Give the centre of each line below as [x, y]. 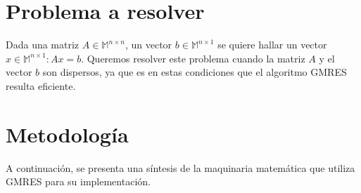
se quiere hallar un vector [272, 45]
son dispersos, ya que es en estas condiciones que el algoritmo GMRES [195, 72]
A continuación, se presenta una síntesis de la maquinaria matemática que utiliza [180, 167]
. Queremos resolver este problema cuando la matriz [193, 58]
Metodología [67, 134]
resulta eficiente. [41, 85]
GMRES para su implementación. [78, 181]
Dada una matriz [43, 45]
